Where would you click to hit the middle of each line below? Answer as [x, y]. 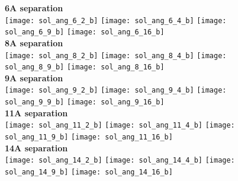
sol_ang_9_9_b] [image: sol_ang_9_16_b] [85, 102]
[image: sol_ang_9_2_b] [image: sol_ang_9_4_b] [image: [116, 90]
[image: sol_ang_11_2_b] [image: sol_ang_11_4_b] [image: [120, 126]
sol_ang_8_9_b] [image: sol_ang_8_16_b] [85, 67]
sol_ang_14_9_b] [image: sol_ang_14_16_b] [89, 172]
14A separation [36, 147]
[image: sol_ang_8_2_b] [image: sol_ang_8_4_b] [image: [116, 55]
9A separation [34, 77]
